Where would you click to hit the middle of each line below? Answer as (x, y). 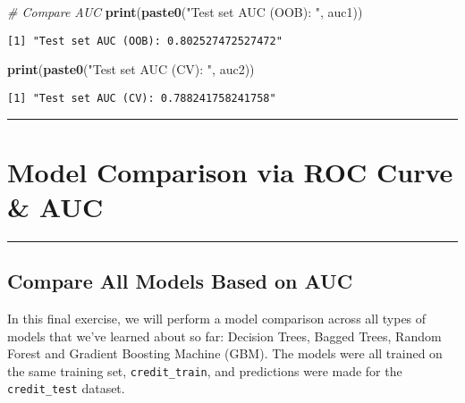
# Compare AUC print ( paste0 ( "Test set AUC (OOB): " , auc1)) (185, 12)
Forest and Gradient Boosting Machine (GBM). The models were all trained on (225, 353)
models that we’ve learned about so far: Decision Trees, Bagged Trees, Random (224, 336)
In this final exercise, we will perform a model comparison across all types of (217, 319)
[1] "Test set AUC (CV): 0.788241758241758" (142, 98)
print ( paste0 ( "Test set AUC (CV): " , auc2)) (131, 69)
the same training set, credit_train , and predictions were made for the (205, 370)
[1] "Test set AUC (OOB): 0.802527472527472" (145, 41)
